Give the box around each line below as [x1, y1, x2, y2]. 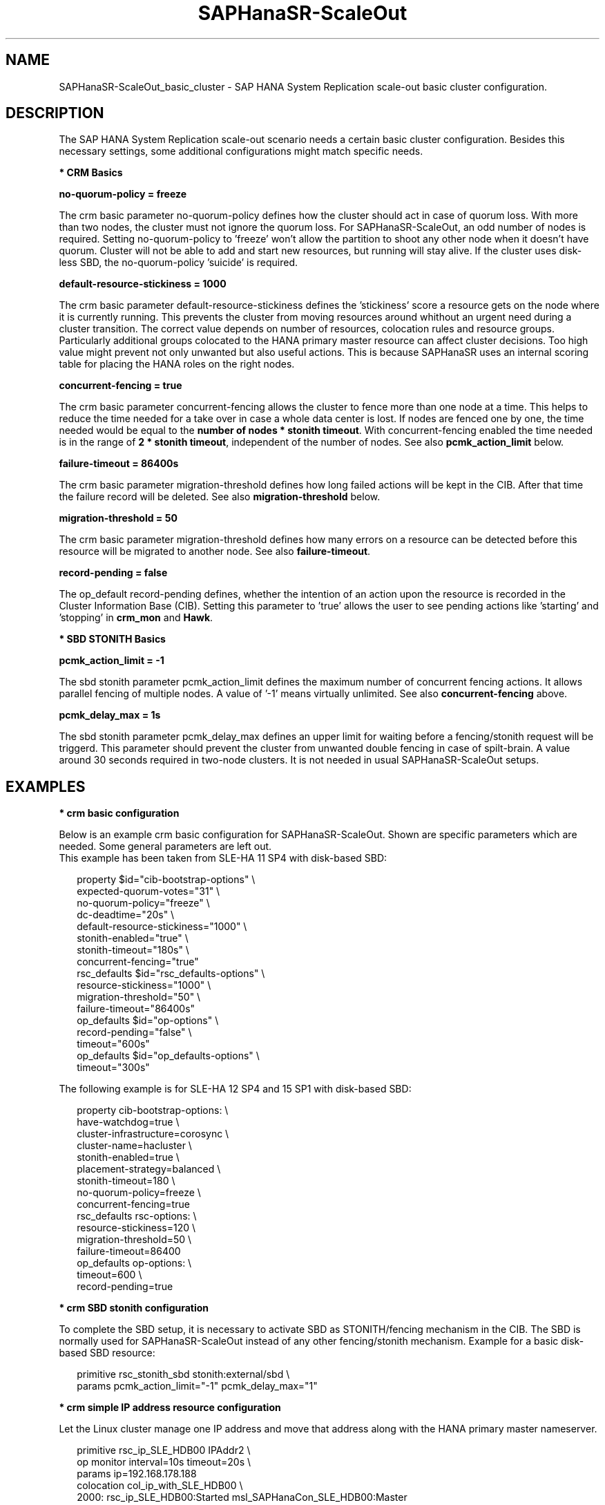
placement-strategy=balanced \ [77, 1163, 221, 1175]
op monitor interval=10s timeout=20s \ [77, 1456, 251, 1468]
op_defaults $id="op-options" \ [77, 1014, 219, 1027]
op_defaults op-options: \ [77, 1257, 192, 1269]
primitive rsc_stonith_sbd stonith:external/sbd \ [77, 1368, 290, 1381]
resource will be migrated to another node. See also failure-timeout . [59, 545, 371, 558]
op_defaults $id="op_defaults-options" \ [77, 1050, 260, 1062]
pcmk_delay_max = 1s [59, 709, 161, 721]
